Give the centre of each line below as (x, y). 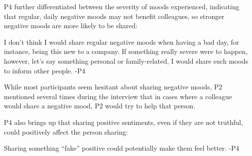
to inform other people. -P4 (45, 70)
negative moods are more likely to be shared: (71, 26)
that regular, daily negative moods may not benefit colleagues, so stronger (114, 16)
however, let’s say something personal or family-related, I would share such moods (126, 61)
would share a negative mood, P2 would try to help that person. (100, 106)
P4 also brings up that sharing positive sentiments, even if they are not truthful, (124, 122)
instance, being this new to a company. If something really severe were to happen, (126, 51)
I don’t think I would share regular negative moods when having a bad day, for (122, 42)
